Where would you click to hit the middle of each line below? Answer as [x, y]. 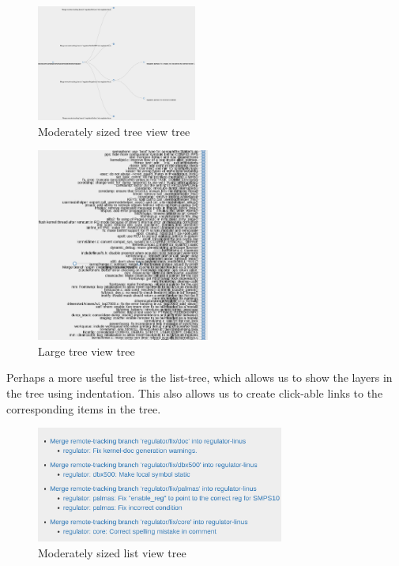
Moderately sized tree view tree [114, 131]
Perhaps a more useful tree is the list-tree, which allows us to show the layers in [199, 377]
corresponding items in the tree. [84, 408]
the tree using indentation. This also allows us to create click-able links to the [195, 392]
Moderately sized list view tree [112, 552]
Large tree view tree [87, 351]
